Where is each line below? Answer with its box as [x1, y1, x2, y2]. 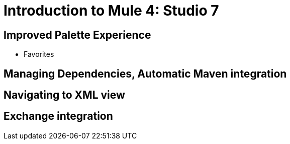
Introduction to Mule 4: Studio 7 [4, 2, 219, 19]
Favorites [24, 50, 54, 59]
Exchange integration [4, 110, 113, 123]
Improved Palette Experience [4, 28, 151, 41]
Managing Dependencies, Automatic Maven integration [4, 67, 287, 80]
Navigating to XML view [4, 89, 125, 102]
